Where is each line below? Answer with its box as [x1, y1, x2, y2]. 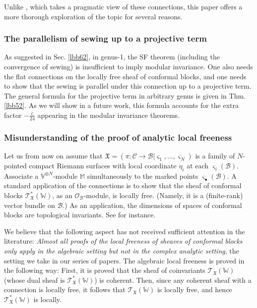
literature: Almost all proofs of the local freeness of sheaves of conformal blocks [4, 236, 243, 246]
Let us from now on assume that [4, 151, 103, 161]
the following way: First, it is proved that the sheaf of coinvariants [4, 265, 205, 275]
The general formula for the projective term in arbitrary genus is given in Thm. [4, 90, 246, 101]
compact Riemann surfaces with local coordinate [29, 160, 177, 171]
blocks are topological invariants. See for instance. [4, 209, 156, 220]
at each [187, 160, 209, 171]
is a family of [195, 151, 235, 161]
